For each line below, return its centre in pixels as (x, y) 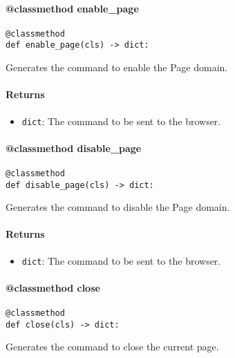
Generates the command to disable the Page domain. (118, 207)
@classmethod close (53, 287)
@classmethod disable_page (74, 148)
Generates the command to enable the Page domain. (117, 67)
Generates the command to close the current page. (112, 347)
